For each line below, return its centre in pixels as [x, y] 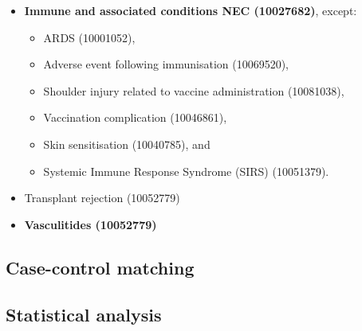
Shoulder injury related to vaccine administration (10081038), [194, 90]
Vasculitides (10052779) [90, 224]
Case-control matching [100, 267]
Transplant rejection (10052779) [102, 198]
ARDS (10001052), [89, 37]
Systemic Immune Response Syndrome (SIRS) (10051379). [186, 171]
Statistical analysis [84, 314]
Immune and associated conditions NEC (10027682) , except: [191, 10]
